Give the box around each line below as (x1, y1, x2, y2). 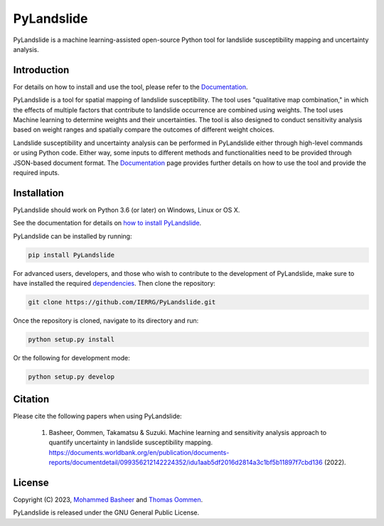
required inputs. (13, 168, 60, 177)
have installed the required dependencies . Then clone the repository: (13, 279, 216, 288)
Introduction (13, 64, 70, 76)
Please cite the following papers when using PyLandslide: (13, 412, 182, 421)
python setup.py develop (28, 372, 115, 380)
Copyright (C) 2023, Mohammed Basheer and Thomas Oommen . (13, 495, 203, 504)
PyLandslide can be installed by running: (13, 232, 132, 240)
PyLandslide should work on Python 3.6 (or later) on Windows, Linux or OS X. (13, 205, 240, 214)
